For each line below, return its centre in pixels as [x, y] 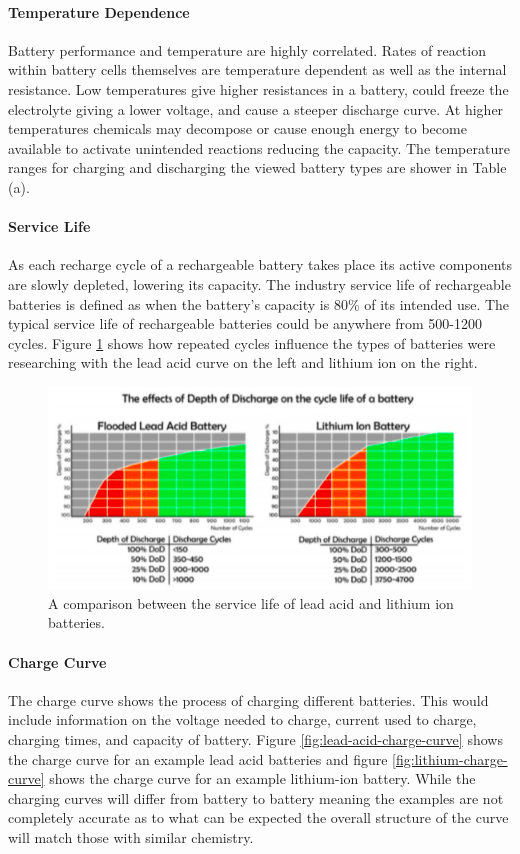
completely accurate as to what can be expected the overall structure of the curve [258, 817]
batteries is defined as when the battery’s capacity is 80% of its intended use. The [259, 303]
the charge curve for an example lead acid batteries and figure [198, 758]
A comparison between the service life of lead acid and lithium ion [251, 602]
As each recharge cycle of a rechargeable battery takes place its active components [260, 264]
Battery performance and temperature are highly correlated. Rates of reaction [247, 49]
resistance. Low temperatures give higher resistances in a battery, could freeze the [258, 88]
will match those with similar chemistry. [131, 837]
